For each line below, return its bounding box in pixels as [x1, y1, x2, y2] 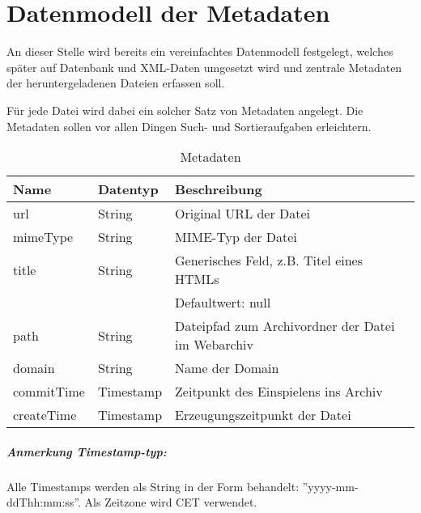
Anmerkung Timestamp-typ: [6, 443, 167, 460]
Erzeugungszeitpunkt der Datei [175, 405, 351, 425]
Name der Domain [175, 358, 279, 378]
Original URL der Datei [175, 204, 311, 223]
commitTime [13, 382, 85, 401]
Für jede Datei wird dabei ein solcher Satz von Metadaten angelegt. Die [6, 101, 364, 118]
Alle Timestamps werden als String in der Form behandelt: [6, 477, 300, 494]
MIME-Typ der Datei [175, 227, 297, 247]
